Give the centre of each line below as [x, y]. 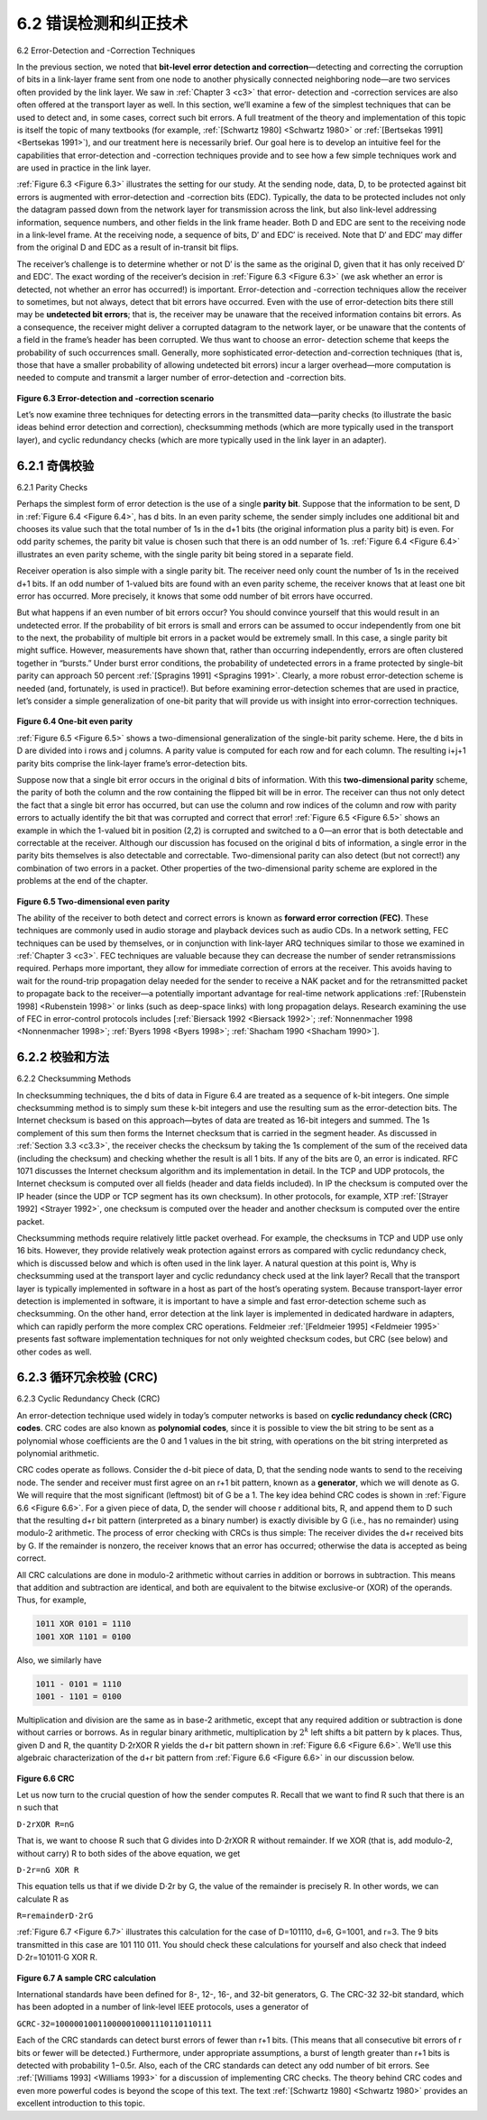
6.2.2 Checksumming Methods [74, 1078]
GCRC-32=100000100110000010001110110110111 [114, 2024]
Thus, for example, [52, 1600]
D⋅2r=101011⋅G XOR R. [57, 1958]
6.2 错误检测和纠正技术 [102, 23]
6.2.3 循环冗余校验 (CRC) [87, 1377]
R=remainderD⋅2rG [55, 1916]
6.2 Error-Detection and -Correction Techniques [106, 50]
